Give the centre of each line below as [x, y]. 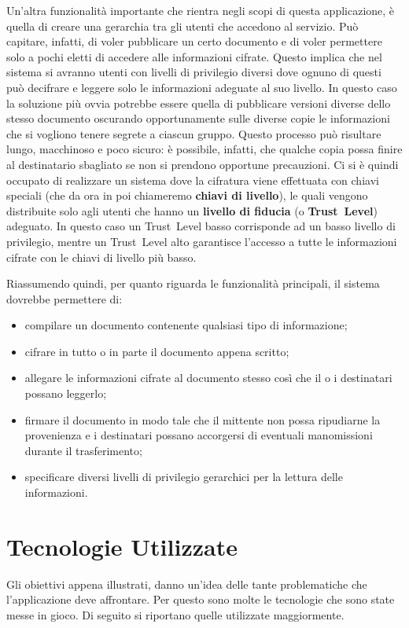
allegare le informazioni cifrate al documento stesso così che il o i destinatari [208, 378]
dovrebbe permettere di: [64, 298]
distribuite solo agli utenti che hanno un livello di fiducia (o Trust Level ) [192, 210]
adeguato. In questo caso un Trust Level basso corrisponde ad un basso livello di [201, 226]
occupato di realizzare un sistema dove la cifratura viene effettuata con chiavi [193, 180]
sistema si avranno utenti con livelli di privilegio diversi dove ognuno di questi [194, 72]
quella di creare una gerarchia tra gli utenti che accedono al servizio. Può [182, 26]
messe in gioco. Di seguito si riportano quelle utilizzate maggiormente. [175, 614]
